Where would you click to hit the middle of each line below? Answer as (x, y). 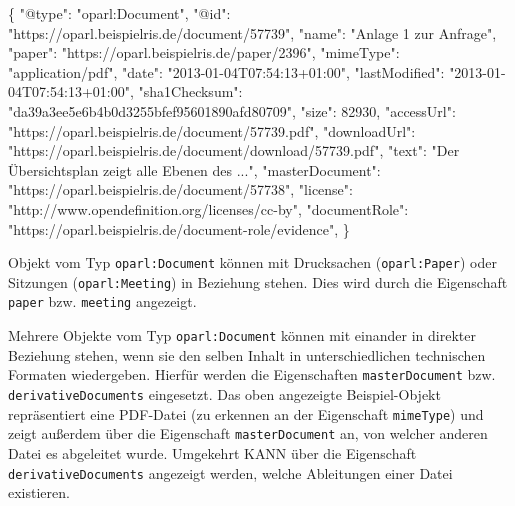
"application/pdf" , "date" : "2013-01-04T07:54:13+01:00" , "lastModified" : (226, 71)
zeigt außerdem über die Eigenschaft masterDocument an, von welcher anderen (248, 433)
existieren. (39, 492)
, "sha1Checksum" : (186, 91)
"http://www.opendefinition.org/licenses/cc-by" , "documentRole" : (208, 208)
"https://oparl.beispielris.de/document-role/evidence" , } (179, 228)
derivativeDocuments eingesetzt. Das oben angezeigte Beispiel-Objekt (224, 394)
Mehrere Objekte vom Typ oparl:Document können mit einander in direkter (242, 335)
